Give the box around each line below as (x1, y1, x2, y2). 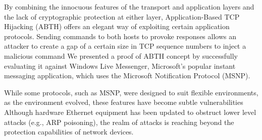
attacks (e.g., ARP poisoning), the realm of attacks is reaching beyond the (4, 116, 234, 127)
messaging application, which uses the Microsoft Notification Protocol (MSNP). (4, 70, 250, 81)
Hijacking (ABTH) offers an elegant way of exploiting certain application (4, 21, 230, 32)
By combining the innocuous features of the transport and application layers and (4, 2, 254, 12)
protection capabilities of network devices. (4, 126, 134, 137)
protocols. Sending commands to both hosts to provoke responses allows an (4, 31, 236, 41)
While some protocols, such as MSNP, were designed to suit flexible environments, (4, 87, 258, 97)
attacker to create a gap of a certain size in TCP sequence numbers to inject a (4, 41, 246, 51)
